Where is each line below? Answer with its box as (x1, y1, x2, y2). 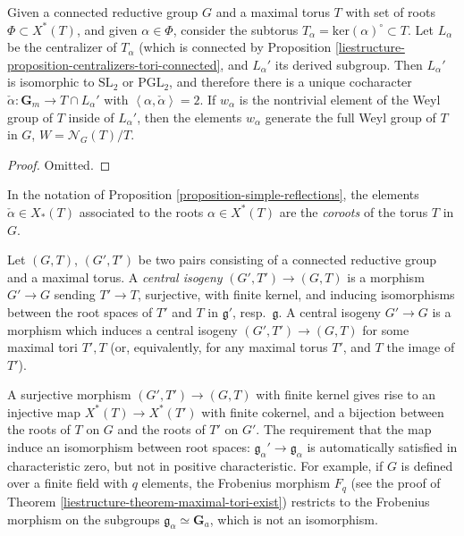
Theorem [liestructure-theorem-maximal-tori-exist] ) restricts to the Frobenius (7, 491, 430, 510)
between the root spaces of (7, 302, 153, 321)
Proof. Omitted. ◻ (7, 155, 111, 173)
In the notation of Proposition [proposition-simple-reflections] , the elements (7, 185, 419, 204)
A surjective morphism (7, 385, 131, 404)
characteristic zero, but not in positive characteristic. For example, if (7, 456, 384, 474)
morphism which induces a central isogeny (7, 320, 238, 339)
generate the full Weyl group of (265, 107, 436, 126)
